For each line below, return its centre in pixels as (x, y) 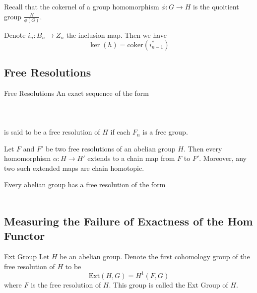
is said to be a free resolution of (52, 132)
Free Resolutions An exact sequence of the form (76, 93)
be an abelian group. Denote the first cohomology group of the (155, 256)
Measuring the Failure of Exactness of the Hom (128, 221)
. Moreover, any (223, 158)
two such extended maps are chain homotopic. (74, 168)
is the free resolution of (66, 284)
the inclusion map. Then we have (117, 35)
